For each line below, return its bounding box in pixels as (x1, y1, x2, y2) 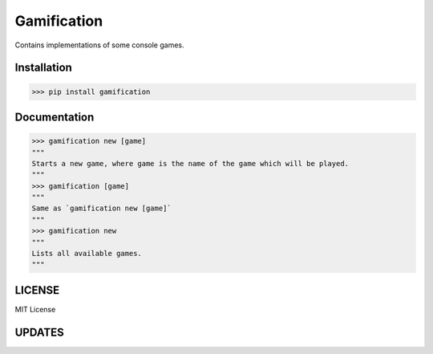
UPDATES (14, 325, 64, 339)
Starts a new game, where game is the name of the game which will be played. (31, 159, 349, 168)
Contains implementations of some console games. (14, 40, 184, 50)
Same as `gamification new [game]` (31, 204, 172, 213)
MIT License (14, 304, 56, 314)
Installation (14, 61, 72, 75)
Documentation (14, 110, 95, 124)
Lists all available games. (31, 249, 142, 258)
